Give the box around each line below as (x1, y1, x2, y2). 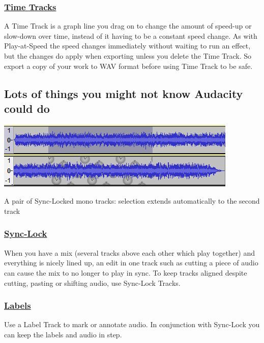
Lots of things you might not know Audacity (4, 85, 243, 101)
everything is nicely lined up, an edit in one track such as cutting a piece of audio (4, 257, 258, 268)
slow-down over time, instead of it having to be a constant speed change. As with (4, 30, 257, 41)
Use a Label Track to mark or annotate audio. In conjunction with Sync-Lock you (4, 319, 260, 330)
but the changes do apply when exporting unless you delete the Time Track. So (4, 51, 252, 61)
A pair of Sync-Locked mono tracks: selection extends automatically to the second (4, 195, 260, 206)
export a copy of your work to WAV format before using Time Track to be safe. (4, 60, 253, 71)
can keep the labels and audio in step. (4, 329, 122, 339)
